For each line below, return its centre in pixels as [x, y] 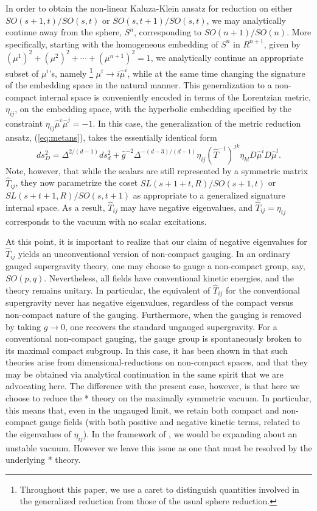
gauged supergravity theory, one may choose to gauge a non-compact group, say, [155, 266]
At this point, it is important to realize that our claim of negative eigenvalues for [156, 241]
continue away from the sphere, [64, 32]
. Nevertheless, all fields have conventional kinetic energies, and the [169, 278]
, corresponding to [168, 32]
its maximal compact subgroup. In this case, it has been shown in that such [147, 350]
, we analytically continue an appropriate [227, 57]
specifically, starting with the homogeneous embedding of [112, 44]
